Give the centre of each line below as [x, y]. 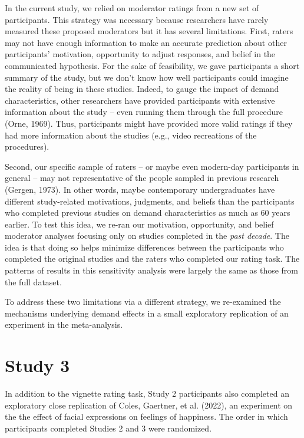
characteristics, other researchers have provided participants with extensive [140, 100]
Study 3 [37, 365]
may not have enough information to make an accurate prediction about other [146, 42]
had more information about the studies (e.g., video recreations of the [131, 135]
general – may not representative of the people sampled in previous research [142, 178]
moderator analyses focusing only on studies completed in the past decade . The [147, 236]
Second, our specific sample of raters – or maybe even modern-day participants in [152, 166]
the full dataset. [33, 281]
